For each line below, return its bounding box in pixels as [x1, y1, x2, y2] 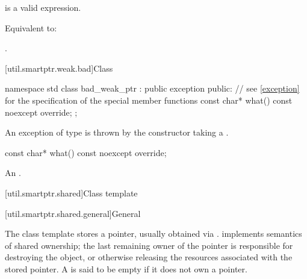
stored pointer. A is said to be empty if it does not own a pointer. [5, 262, 247, 275]
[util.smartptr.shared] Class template [5, 186, 138, 199]
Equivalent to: [5, 21, 57, 34]
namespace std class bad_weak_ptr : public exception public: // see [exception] [5, 82, 300, 95]
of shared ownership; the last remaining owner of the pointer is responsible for [5, 239, 293, 251]
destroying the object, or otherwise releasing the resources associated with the [5, 251, 293, 263]
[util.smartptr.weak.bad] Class [5, 61, 113, 74]
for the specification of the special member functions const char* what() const [5, 93, 293, 106]
